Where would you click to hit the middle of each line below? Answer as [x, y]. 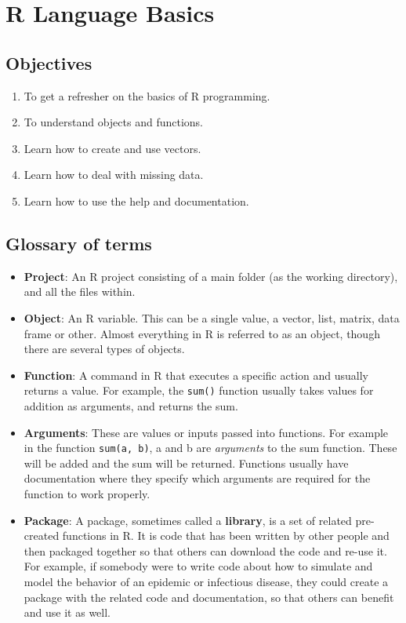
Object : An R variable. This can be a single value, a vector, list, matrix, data [212, 317]
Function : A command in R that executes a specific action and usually [196, 375]
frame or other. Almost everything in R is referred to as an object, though [202, 333]
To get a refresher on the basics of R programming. [147, 95]
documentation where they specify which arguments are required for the [197, 478]
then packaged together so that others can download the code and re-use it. [205, 550]
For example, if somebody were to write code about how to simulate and [198, 566]
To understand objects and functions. [113, 122]
